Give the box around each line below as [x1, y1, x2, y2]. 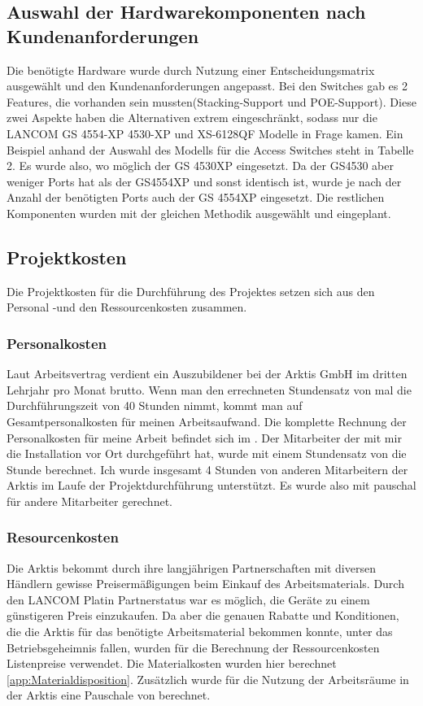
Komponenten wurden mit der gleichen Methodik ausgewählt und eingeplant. [7, 204, 391, 221]
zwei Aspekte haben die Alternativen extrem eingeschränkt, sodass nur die [7, 109, 377, 126]
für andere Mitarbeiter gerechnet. [7, 492, 172, 509]
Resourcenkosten [7, 527, 119, 547]
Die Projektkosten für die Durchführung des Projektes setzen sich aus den [7, 282, 375, 299]
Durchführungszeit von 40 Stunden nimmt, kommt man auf [7, 397, 303, 414]
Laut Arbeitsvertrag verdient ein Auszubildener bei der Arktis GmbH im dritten [7, 365, 408, 382]
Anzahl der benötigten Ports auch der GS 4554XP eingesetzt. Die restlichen [7, 189, 385, 206]
